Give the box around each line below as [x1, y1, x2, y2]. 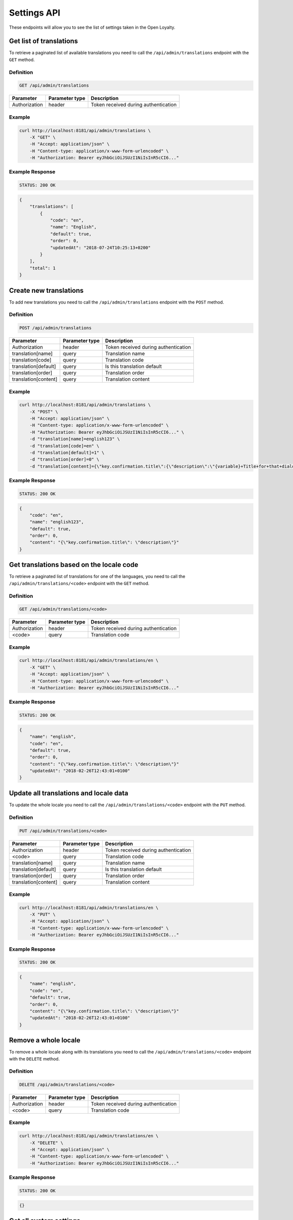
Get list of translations [9, 37, 78, 45]
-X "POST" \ [29, 409, 59, 414]
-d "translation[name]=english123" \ [29, 436, 120, 442]
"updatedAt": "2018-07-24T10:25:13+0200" [50, 244, 151, 250]
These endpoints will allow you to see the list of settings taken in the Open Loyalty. [9, 24, 176, 30]
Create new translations [9, 286, 84, 295]
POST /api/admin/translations [19, 325, 92, 331]
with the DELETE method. [9, 1056, 60, 1061]
